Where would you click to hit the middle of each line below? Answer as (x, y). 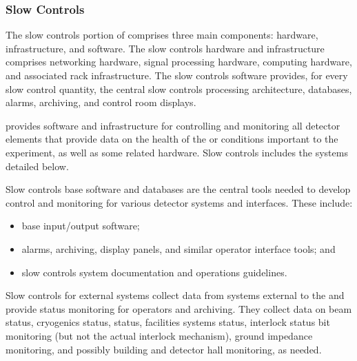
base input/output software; (81, 226)
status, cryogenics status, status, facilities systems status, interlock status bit (168, 322)
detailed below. (37, 166)
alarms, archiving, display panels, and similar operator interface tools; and (178, 248)
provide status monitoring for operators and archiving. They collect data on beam (179, 308)
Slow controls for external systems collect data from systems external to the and (175, 295)
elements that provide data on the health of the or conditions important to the (172, 139)
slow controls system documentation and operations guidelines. (154, 272)
